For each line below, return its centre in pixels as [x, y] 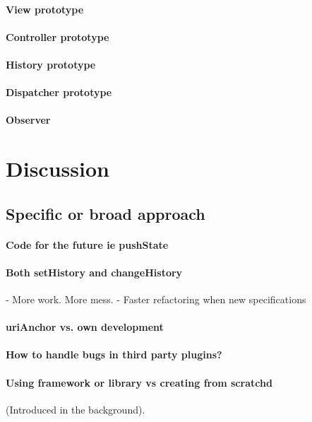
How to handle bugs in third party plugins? [114, 354]
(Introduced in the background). [76, 409]
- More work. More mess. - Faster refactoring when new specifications [156, 299]
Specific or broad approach [106, 213]
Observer [28, 120]
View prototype [45, 9]
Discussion [58, 169]
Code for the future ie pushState [87, 244]
